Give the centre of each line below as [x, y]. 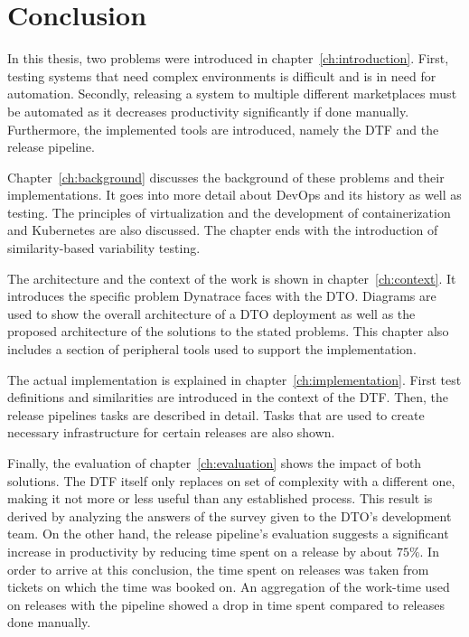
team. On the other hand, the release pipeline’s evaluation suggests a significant [228, 534]
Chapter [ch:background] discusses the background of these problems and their [226, 177]
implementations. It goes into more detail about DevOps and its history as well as [234, 195]
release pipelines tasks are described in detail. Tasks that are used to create [216, 414]
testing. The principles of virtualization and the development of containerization [229, 212]
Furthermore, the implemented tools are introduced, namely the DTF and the [223, 129]
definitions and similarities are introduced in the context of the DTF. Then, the [228, 397]
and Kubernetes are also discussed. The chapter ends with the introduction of [223, 230]
